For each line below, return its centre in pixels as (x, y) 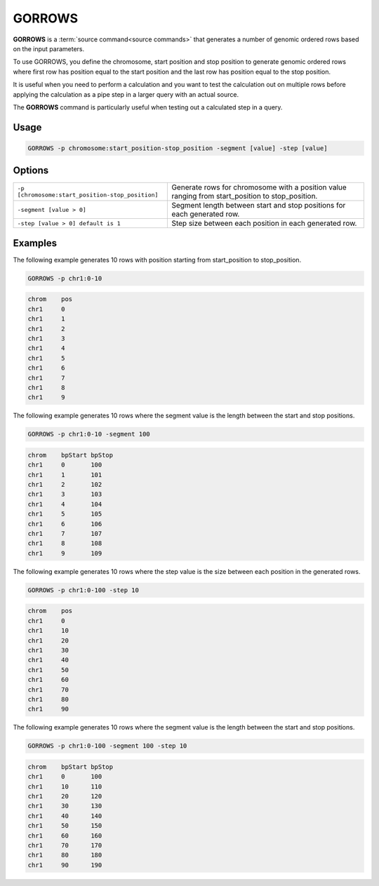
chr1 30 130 (65, 806)
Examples (35, 243)
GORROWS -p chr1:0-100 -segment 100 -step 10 (107, 746)
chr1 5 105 (65, 514)
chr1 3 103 (65, 494)
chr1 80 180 (65, 855)
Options (31, 171)
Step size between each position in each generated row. (264, 223)
